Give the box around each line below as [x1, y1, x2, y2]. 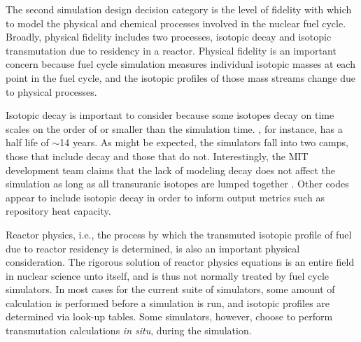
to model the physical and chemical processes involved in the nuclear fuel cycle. [6, 15, 346, 30]
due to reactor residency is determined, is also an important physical [6, 241, 300, 255]
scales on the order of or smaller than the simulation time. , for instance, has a [6, 121, 343, 136]
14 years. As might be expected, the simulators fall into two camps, [59, 135, 348, 150]
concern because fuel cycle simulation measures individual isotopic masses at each [6, 57, 355, 71]
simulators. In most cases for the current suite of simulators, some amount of [6, 282, 335, 297]
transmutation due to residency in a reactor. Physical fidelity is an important [6, 43, 337, 57]
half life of [6, 135, 49, 150]
